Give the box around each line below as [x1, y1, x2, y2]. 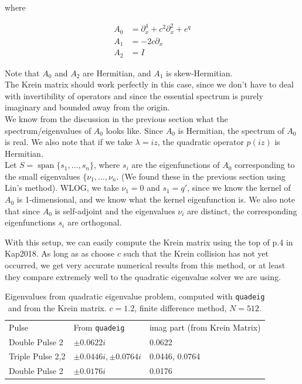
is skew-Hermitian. [166, 66, 233, 79]
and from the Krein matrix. [8, 301, 107, 314]
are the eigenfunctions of [131, 159, 220, 171]
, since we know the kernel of [186, 181, 291, 194]
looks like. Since [106, 124, 163, 136]
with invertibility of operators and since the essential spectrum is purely [5, 89, 263, 102]
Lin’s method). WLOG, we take [5, 181, 119, 194]
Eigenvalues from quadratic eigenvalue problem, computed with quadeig [5, 290, 265, 302]
